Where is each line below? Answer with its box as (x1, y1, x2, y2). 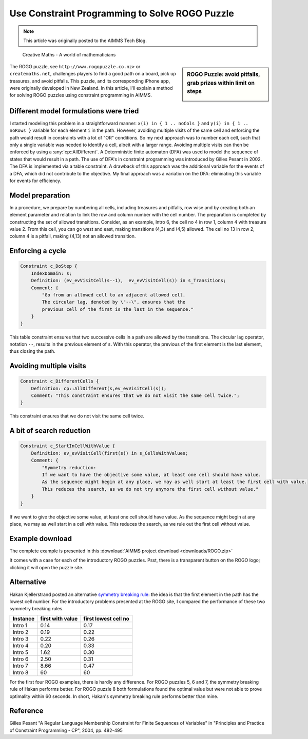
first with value (40, 615, 78, 622)
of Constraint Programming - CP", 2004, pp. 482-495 (9, 727, 123, 733)
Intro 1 (12, 622, 28, 629)
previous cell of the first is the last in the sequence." (42, 306, 194, 312)
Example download (9, 534, 72, 543)
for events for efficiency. (9, 177, 62, 184)
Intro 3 (12, 635, 29, 642)
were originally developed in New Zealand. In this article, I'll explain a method (9, 85, 173, 91)
